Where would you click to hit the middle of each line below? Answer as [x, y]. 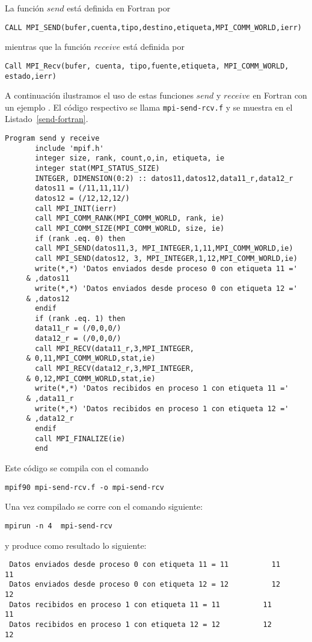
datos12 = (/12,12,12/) [82, 198]
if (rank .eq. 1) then [80, 318]
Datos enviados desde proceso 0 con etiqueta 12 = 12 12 [145, 585]
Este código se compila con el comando [77, 468]
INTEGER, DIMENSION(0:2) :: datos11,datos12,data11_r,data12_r [164, 178]
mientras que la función [48, 47]
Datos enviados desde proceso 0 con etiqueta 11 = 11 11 [145, 565]
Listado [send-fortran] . [47, 119]
